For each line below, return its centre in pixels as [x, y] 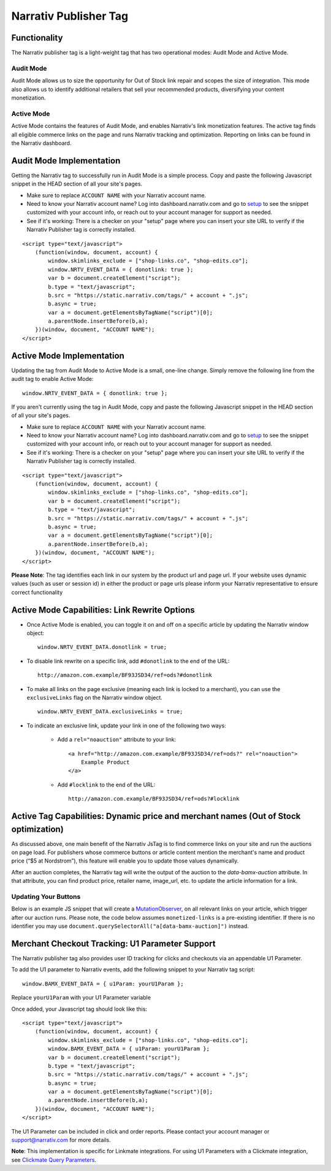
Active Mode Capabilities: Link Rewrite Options [103, 610]
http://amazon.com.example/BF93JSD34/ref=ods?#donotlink [125, 675]
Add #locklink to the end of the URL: [106, 785]
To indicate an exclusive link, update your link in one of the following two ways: [126, 726]
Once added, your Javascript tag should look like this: [79, 1009]
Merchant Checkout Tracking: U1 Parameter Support [113, 943]
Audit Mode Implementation [66, 161]
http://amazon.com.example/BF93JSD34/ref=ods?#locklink [154, 799]
